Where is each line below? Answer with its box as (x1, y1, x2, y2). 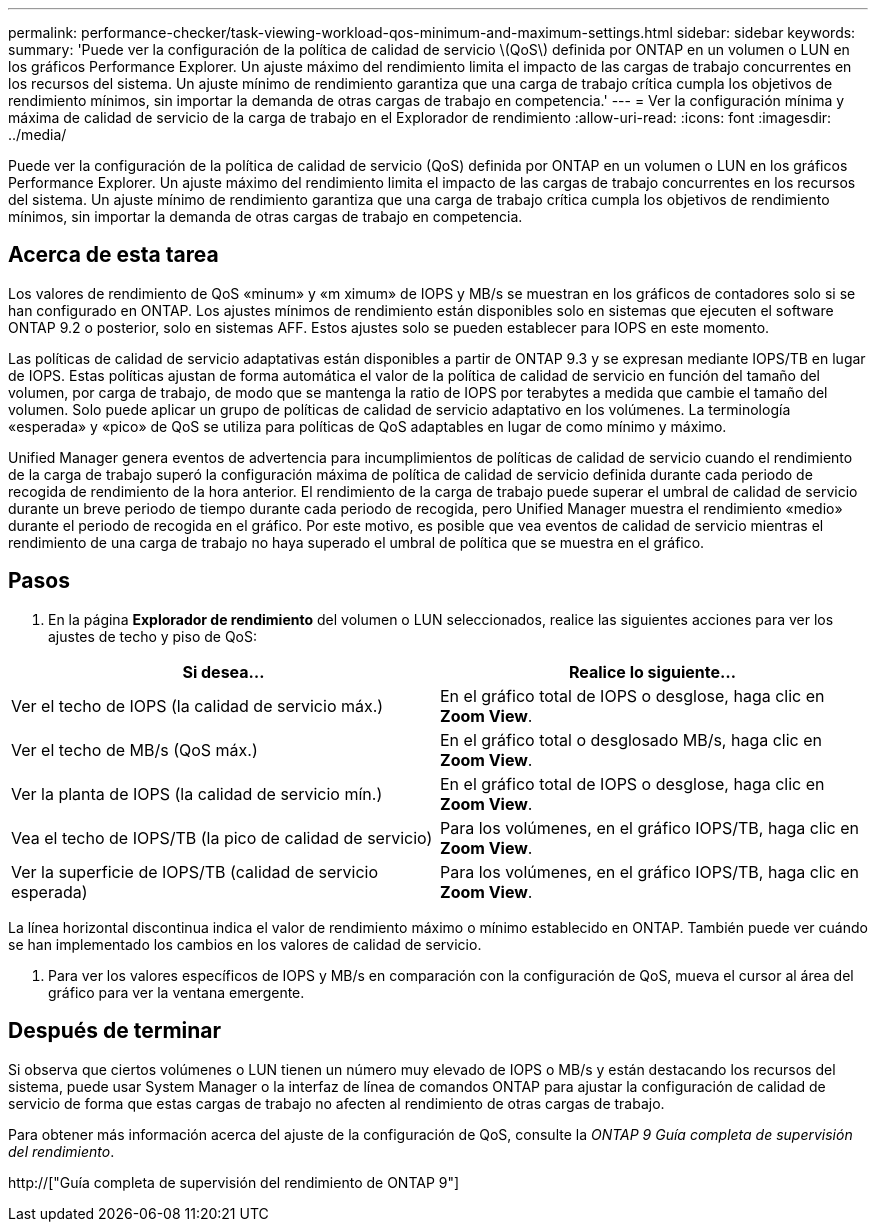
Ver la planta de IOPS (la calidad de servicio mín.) (11, 783, 383, 804)
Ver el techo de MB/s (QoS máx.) (11, 739, 258, 760)
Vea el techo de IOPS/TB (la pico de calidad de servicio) (11, 827, 433, 848)
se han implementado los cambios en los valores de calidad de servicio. (8, 935, 482, 953)
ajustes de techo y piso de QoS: (48, 627, 258, 645)
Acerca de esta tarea (8, 242, 219, 268)
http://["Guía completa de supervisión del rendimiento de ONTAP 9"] (8, 1173, 460, 1191)
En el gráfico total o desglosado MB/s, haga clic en (440, 729, 823, 750)
